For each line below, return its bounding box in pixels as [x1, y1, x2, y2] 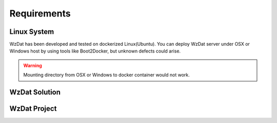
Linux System [9, 27, 54, 36]
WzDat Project [9, 104, 57, 113]
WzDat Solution [9, 88, 61, 97]
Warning [23, 62, 42, 68]
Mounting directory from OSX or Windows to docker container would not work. [23, 72, 190, 78]
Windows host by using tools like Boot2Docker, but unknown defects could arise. [9, 48, 181, 54]
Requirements [9, 8, 71, 19]
